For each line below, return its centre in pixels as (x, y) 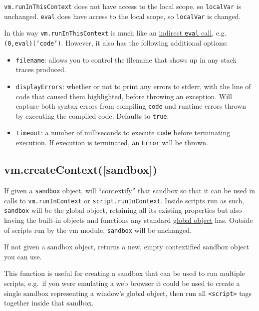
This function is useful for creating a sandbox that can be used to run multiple (125, 273)
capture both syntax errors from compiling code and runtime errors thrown (131, 106)
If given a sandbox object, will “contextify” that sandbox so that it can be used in (130, 190)
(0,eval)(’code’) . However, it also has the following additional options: (116, 42)
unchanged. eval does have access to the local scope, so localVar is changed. (123, 16)
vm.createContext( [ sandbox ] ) (81, 170)
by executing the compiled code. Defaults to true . (92, 115)
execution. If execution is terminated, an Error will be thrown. (112, 142)
